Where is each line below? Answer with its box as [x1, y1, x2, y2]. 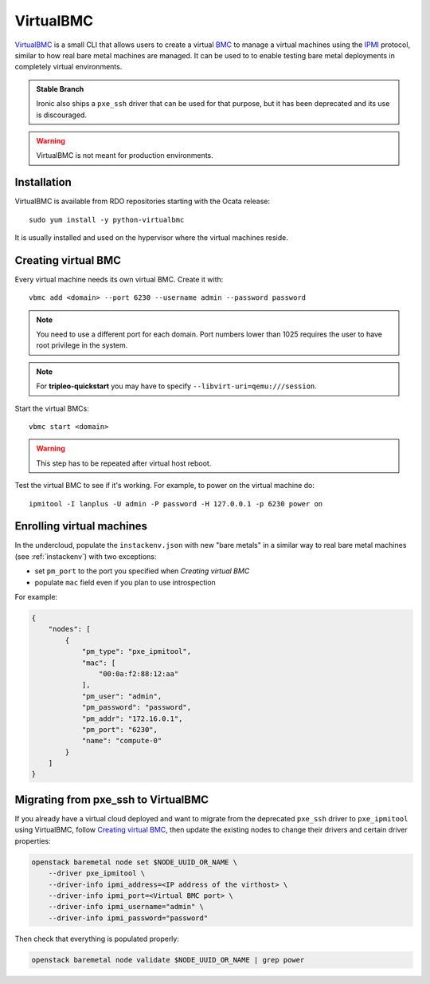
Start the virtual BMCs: [14, 403, 89, 413]
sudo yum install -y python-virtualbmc [29, 215, 185, 224]
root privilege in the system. [36, 340, 128, 350]
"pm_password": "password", [81, 703, 191, 712]
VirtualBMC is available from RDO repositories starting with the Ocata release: [14, 196, 271, 207]
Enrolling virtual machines [14, 519, 147, 533]
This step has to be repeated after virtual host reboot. [36, 459, 212, 468]
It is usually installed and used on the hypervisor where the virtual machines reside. [14, 232, 288, 242]
